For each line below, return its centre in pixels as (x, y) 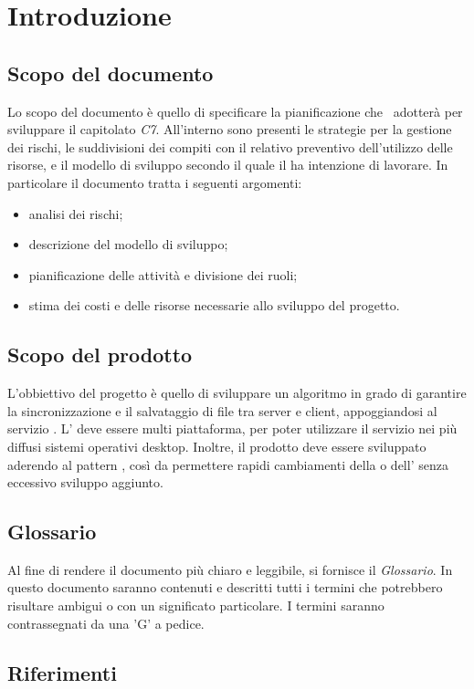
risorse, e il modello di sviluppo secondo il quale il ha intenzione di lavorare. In (228, 165)
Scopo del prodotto (100, 355)
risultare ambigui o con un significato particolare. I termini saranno (196, 605)
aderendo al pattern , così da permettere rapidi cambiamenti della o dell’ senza (228, 464)
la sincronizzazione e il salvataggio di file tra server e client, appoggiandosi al (222, 410)
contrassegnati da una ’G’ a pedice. (106, 623)
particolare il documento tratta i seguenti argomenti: (155, 182)
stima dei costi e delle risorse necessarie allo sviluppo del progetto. (214, 305)
